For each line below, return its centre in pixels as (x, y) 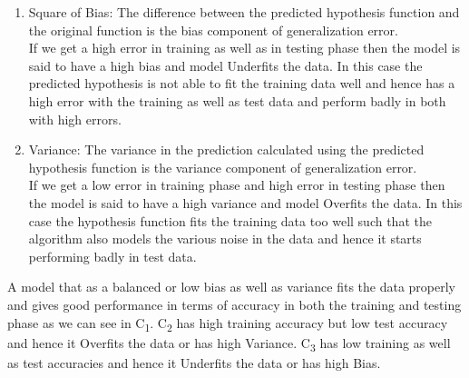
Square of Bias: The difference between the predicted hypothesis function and (244, 12)
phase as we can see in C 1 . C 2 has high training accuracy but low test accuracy (228, 323)
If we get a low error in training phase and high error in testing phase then (237, 185)
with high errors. (75, 119)
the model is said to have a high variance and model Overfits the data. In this (245, 202)
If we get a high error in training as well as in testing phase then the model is (244, 48)
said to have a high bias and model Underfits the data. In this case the (225, 65)
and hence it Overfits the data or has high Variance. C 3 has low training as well (229, 343)
